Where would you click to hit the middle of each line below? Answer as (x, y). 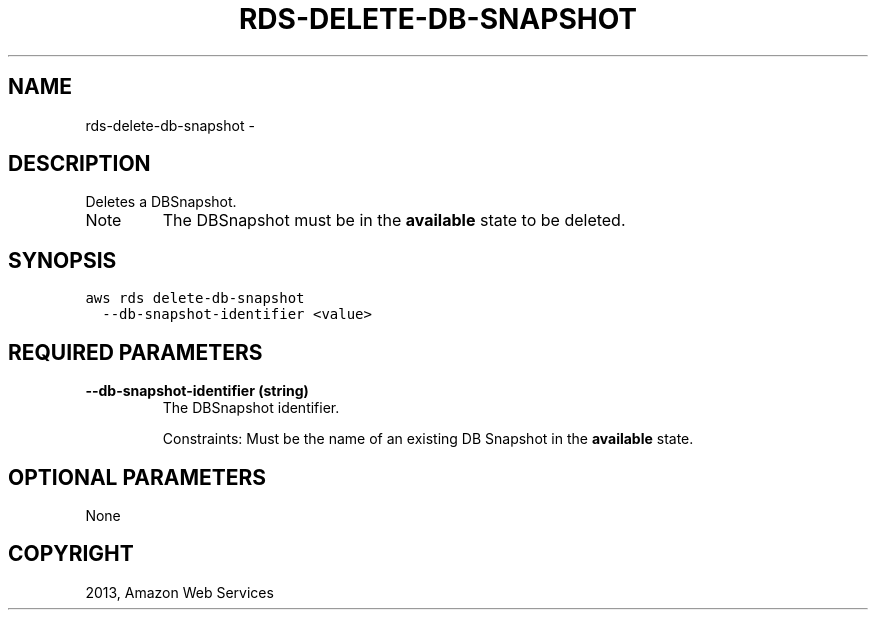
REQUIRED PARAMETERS (135, 352)
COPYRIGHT (71, 554)
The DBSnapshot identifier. (251, 408)
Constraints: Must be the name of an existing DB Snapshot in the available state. (428, 439)
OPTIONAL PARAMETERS (137, 477)
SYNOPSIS (62, 260)
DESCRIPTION (79, 164)
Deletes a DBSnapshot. (161, 202)
